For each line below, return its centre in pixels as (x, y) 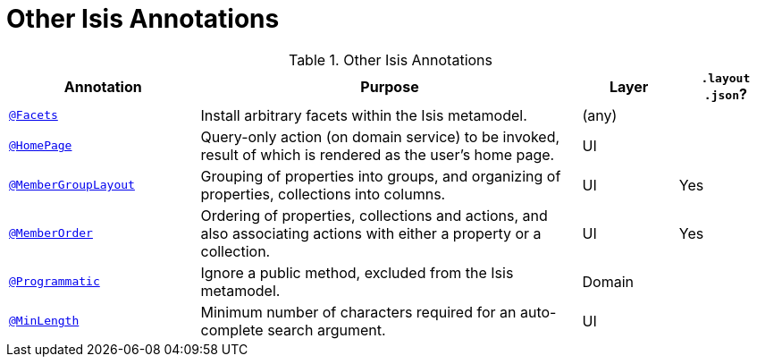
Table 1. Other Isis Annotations (391, 59)
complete (232, 330)
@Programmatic (55, 282)
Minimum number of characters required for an (358, 312)
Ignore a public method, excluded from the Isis (357, 272)
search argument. (327, 330)
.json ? (725, 93)
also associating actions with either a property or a (371, 233)
